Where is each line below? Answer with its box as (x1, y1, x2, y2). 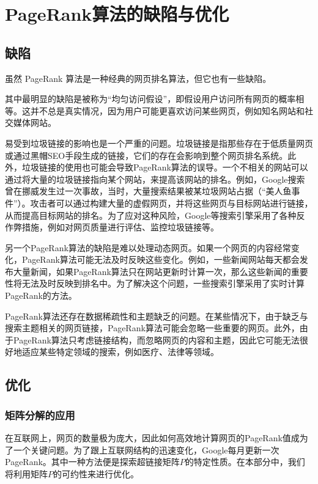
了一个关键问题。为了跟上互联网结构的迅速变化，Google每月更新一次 (5, 443, 279, 456)
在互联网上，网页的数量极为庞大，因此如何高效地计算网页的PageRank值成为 (5, 431, 308, 444)
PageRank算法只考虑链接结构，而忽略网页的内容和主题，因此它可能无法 (13, 333, 300, 346)
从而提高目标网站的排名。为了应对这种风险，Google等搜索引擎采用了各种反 (5, 208, 305, 221)
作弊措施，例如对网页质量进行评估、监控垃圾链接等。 (5, 221, 219, 233)
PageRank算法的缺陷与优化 (5, 1, 229, 26)
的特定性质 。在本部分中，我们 (185, 455, 305, 468)
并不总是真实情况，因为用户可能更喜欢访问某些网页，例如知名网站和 (30, 104, 305, 117)
